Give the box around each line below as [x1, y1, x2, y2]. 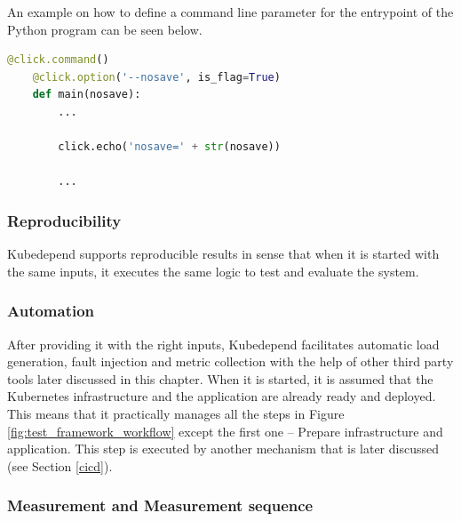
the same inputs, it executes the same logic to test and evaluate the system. [7, 261, 419, 280]
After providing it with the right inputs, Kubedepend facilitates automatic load [7, 334, 440, 353]
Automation [7, 300, 95, 322]
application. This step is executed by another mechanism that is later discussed [7, 439, 439, 458]
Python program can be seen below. [7, 20, 203, 38]
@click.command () [7, 53, 109, 67]
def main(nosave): [32, 88, 141, 101]
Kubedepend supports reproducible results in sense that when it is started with [7, 244, 440, 263]
